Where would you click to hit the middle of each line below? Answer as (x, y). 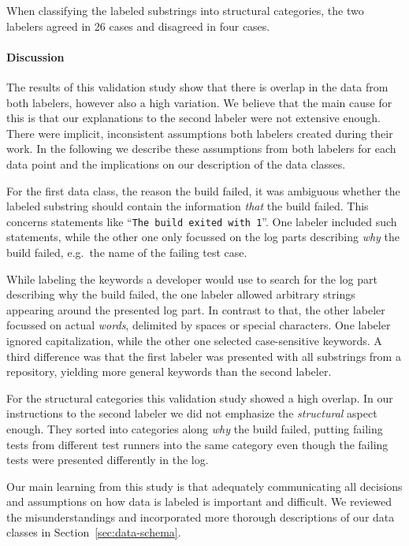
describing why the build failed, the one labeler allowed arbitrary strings (181, 294)
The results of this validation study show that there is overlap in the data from (197, 86)
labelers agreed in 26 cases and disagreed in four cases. (138, 26)
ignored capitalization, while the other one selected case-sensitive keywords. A (194, 340)
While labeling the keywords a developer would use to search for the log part (192, 279)
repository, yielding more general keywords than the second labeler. (169, 371)
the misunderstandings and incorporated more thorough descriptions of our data (201, 516)
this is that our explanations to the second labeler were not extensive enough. (193, 118)
